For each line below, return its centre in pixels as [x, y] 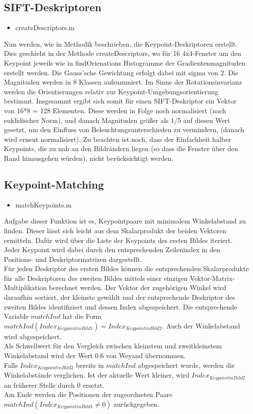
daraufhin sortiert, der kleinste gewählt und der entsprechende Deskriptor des [119, 297]
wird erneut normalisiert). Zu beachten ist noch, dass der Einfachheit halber [117, 139]
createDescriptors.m [45, 27]
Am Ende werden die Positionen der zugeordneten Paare [88, 394]
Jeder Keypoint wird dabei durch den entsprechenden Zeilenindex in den [112, 250]
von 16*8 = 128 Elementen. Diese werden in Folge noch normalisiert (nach [115, 110]
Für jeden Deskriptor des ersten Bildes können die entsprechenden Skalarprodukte [126, 268]
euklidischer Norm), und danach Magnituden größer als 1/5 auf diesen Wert [117, 120]
